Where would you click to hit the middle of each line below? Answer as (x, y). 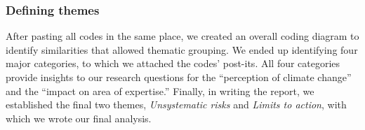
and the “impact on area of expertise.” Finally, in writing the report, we (160, 91)
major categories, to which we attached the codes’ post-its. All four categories (173, 63)
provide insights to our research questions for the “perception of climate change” (179, 77)
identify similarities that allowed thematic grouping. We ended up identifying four (182, 49)
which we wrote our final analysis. (79, 118)
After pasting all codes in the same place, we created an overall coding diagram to (182, 36)
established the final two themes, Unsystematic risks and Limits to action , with (176, 104)
